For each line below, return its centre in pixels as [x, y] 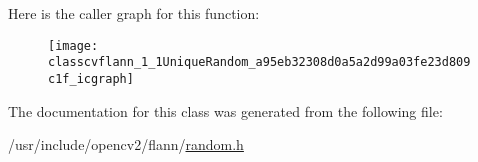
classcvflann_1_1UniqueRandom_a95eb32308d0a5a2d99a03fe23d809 [259, 62]
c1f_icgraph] [91, 78]
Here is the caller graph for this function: [134, 13]
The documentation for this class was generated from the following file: [225, 110]
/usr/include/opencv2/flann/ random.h [126, 144]
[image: [73, 45]
